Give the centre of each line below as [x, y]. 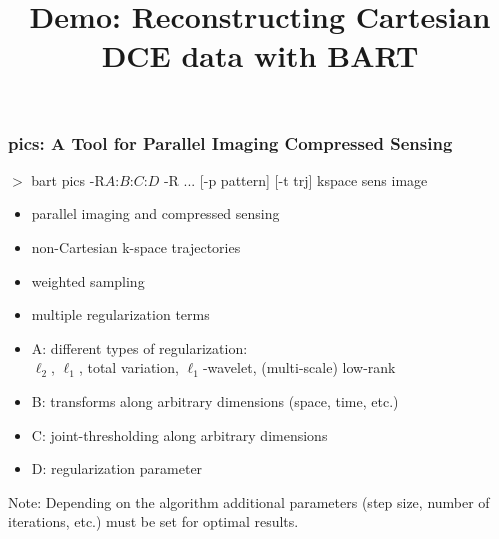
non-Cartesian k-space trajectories [136, 247]
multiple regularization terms [120, 314]
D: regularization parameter [117, 468]
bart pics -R [68, 179]
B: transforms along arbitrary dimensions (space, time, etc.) [215, 401]
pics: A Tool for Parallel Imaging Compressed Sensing [230, 142]
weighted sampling [88, 280]
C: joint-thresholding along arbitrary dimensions [179, 434]
